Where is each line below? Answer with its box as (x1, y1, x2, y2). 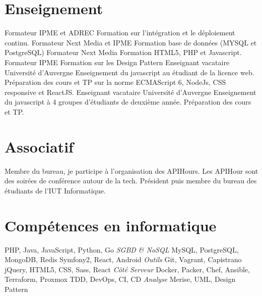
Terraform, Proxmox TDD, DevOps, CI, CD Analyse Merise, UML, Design (5, 274, 236, 284)
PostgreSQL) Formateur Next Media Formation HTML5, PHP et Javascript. (5, 47, 242, 58)
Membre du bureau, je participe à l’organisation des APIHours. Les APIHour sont (5, 165, 258, 176)
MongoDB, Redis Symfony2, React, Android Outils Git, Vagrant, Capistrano (5, 254, 242, 265)
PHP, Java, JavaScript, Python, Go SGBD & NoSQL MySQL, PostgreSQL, (5, 244, 239, 255)
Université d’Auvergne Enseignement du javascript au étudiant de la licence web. (5, 67, 254, 77)
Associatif (5, 136, 74, 157)
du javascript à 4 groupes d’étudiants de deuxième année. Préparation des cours (5, 96, 251, 107)
